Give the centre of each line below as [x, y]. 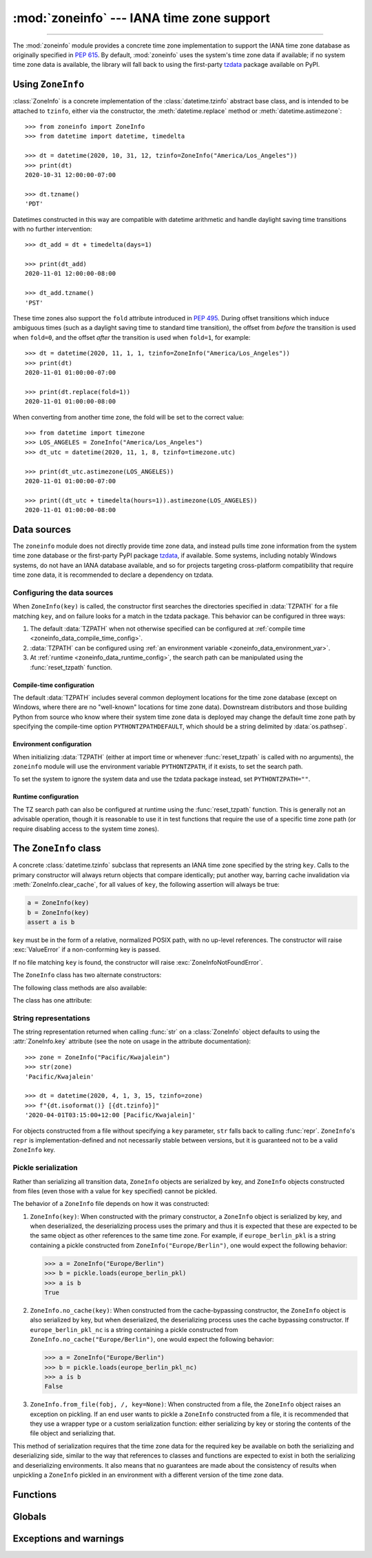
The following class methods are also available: [80, 987]
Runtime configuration [46, 797]
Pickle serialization [45, 1168]
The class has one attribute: [52, 1000]
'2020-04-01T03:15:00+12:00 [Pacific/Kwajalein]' [111, 1115]
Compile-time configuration [53, 685]
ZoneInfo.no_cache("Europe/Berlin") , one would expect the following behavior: [152, 1340]
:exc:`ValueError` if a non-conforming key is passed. [87, 950]
